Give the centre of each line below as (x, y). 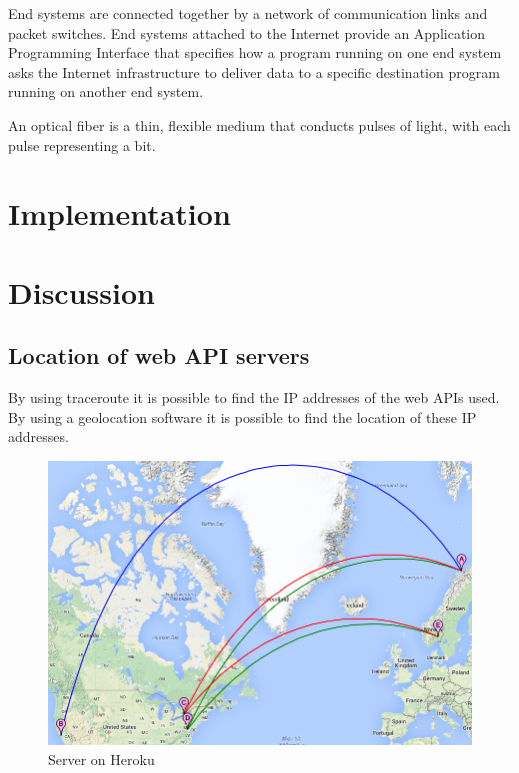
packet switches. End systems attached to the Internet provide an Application (247, 32)
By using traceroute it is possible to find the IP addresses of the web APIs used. (254, 397)
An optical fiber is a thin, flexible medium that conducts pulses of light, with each (259, 124)
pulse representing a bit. (82, 144)
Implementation (119, 213)
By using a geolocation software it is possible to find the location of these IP (242, 416)
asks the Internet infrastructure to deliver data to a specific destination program (254, 71)
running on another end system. (106, 91)
